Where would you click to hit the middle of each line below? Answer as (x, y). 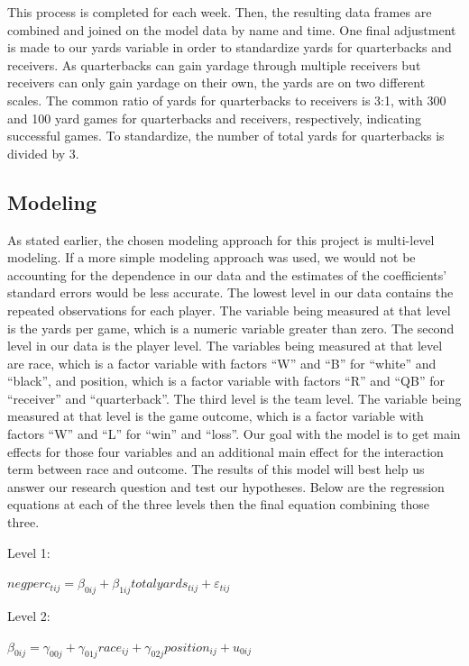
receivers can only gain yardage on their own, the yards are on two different (216, 82)
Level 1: (29, 552)
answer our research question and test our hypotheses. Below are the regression (226, 486)
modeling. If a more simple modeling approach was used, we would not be (212, 257)
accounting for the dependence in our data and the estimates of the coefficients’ (227, 274)
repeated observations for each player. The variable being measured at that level (229, 310)
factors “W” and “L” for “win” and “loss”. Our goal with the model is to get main (234, 434)
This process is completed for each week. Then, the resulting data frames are (220, 12)
